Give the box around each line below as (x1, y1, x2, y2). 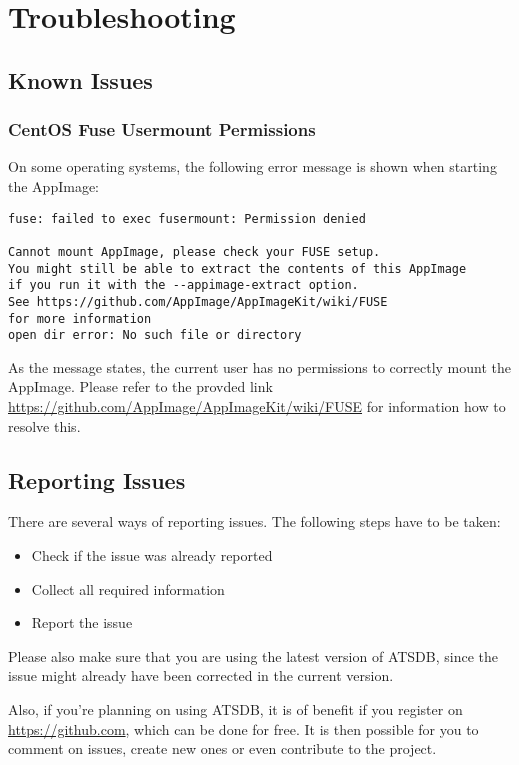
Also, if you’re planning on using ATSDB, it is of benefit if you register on (8, 698, 463, 719)
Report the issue (31, 612, 133, 633)
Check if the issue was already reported (31, 544, 273, 565)
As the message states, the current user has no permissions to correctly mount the (8, 356, 511, 377)
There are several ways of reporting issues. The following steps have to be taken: (8, 511, 501, 532)
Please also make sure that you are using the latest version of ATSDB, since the (8, 645, 499, 666)
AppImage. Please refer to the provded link (8, 376, 273, 397)
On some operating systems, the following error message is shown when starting (8, 156, 497, 177)
